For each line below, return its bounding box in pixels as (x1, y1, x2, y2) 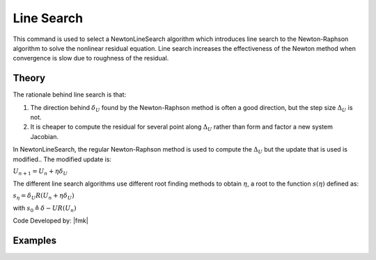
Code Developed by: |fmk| (13, 216, 88, 225)
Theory (13, 72, 46, 84)
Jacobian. (30, 132, 59, 140)
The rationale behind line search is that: (13, 90, 127, 99)
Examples (13, 235, 57, 247)
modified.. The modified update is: (13, 155, 111, 163)
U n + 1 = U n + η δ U (13, 167, 68, 177)
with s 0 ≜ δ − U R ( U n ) (13, 204, 77, 213)
